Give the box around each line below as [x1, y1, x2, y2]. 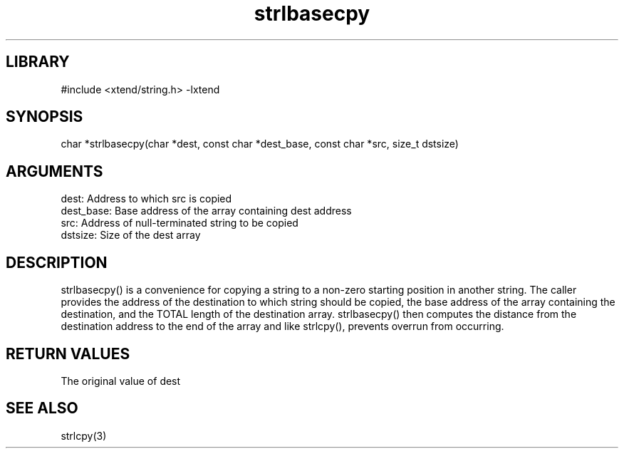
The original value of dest [61, 374, 181, 387]
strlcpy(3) [61, 429, 107, 442]
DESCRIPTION [6, 253, 108, 272]
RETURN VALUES [6, 344, 130, 363]
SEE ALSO [6, 399, 78, 418]
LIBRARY [6, 53, 70, 71]
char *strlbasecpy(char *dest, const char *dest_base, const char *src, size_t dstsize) [61, 138, 459, 150]
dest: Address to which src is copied [61, 192, 232, 205]
